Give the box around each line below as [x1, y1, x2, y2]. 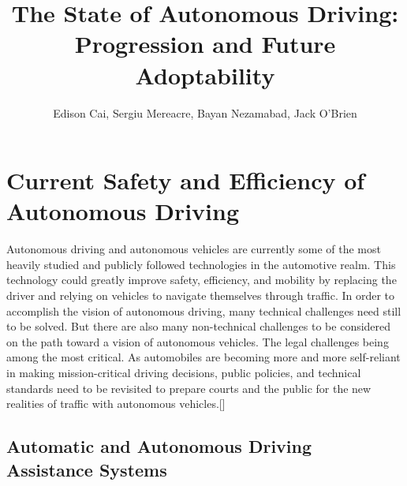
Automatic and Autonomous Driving [6, 434, 312, 458]
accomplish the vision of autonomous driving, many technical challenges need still [6, 302, 401, 319]
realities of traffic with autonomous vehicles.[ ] [6, 395, 226, 412]
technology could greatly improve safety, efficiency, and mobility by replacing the [6, 271, 397, 288]
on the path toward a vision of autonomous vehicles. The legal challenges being [6, 333, 389, 350]
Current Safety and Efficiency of [6, 164, 365, 196]
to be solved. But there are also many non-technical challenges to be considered [6, 318, 391, 335]
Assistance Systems [6, 457, 167, 481]
